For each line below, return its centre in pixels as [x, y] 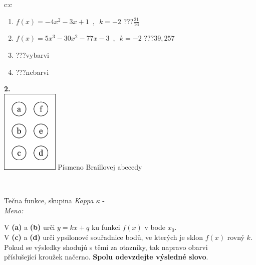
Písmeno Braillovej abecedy [100, 166]
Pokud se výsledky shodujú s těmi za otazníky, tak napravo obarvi [106, 247]
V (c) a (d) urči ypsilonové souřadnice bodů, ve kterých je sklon [103, 237]
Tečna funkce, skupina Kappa [49, 201]
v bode [155, 227]
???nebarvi [32, 72]
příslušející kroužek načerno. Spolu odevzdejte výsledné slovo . [106, 257]
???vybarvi [32, 55]
